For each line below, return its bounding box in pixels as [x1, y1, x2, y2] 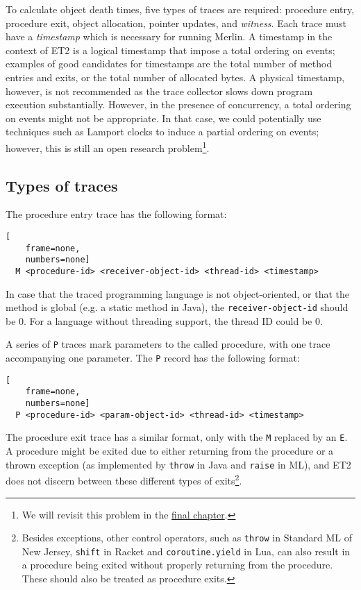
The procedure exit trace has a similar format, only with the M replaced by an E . [6, 430, 348, 444]
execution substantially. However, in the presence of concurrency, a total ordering [6, 97, 351, 112]
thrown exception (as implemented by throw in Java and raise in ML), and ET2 [6, 457, 351, 471]
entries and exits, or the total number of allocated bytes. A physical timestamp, [6, 69, 345, 84]
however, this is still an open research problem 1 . [6, 138, 210, 155]
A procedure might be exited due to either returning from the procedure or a [6, 444, 334, 458]
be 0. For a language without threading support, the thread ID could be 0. [6, 313, 323, 328]
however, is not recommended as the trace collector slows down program [6, 83, 313, 98]
